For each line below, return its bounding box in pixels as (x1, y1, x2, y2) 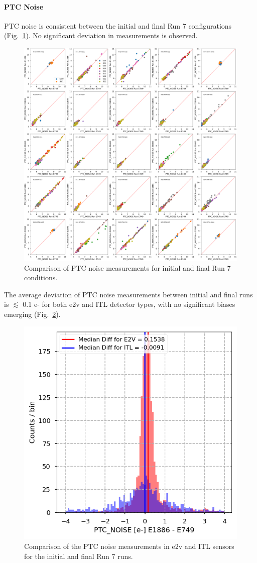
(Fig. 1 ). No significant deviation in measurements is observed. (4, 30, 198, 41)
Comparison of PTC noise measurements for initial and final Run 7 (24, 262, 231, 273)
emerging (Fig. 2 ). (4, 308, 61, 319)
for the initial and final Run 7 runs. (24, 550, 133, 561)
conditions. (24, 272, 58, 283)
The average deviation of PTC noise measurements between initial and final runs (4, 289, 253, 299)
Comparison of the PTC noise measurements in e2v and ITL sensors (24, 541, 234, 551)
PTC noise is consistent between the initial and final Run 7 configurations (4, 20, 232, 31)
